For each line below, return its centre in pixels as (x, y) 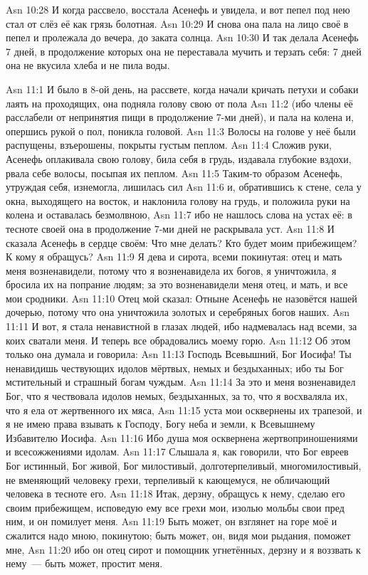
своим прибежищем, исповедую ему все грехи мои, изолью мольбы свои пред (175, 507)
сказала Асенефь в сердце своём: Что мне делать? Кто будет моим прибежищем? (182, 242)
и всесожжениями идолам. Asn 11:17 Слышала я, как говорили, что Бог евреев (177, 452)
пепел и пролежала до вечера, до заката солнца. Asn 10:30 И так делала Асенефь (182, 37)
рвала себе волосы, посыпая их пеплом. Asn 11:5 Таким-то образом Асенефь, (174, 173)
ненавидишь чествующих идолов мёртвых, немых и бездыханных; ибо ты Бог (175, 368)
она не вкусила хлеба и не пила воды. (88, 65)
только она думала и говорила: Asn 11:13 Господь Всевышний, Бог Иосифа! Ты (179, 354)
